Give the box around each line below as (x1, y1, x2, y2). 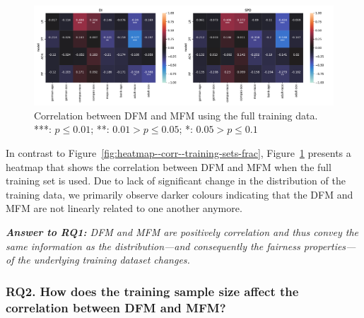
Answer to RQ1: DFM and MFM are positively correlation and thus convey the (6, 224, 359, 239)
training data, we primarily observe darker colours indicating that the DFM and (6, 187, 353, 201)
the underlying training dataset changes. (17, 252, 190, 267)
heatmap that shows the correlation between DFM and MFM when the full (6, 159, 331, 174)
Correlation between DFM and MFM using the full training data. (34, 107, 318, 122)
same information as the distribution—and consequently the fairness (6, 238, 300, 253)
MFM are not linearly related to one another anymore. (6, 201, 242, 216)
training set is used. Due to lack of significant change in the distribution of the (6, 173, 346, 188)
